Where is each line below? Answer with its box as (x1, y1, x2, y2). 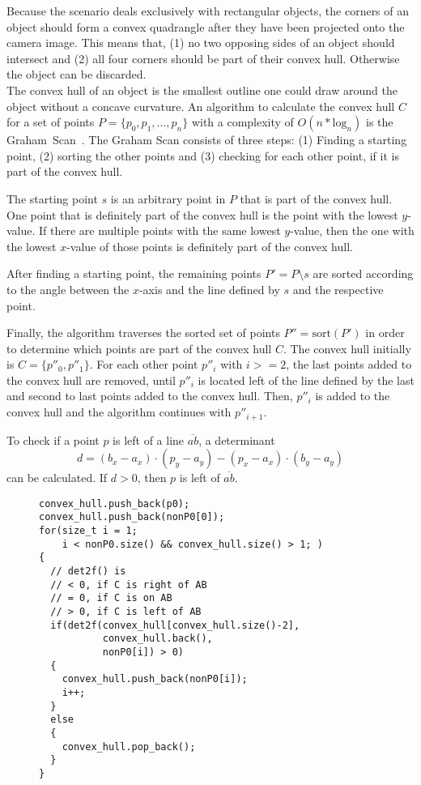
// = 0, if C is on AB (50, 592, 172, 604)
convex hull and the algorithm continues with (6, 403, 232, 420)
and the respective (292, 280, 384, 297)
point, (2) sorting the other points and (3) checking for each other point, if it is (6, 147, 399, 164)
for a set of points (6, 113, 95, 130)
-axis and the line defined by (138, 280, 280, 297)
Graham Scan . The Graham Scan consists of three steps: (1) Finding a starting (6, 131, 407, 148)
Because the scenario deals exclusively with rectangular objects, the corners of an (6, 2, 410, 19)
